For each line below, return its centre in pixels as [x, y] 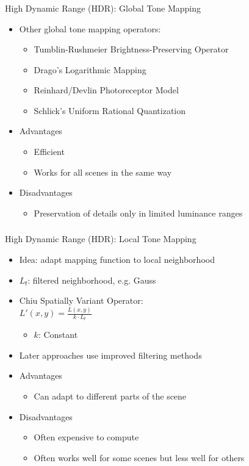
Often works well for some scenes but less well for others [139, 457]
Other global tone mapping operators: [90, 28]
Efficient [49, 152]
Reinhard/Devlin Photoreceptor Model [106, 90]
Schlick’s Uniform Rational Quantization [110, 110]
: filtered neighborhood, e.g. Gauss [92, 280]
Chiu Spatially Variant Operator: [81, 300]
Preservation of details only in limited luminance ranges [138, 213]
